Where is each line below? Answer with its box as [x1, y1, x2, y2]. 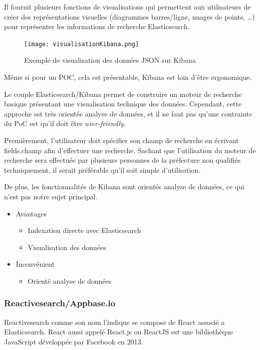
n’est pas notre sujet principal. [4, 191, 98, 201]
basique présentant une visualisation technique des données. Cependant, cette [4, 98, 242, 109]
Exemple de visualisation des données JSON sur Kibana [24, 55, 196, 65]
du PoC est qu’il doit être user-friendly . [4, 118, 126, 129]
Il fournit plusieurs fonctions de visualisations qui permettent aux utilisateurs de [4, 2, 251, 12]
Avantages [16, 208, 47, 218]
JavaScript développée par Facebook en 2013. [4, 336, 143, 346]
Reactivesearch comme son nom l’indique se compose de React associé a [4, 316, 225, 327]
